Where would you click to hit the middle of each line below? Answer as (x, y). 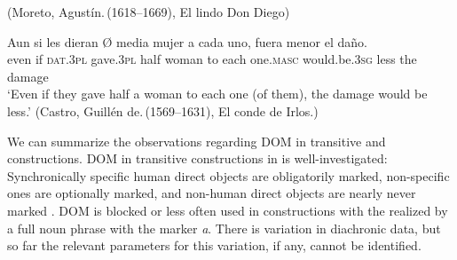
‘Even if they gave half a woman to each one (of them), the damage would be (217, 94)
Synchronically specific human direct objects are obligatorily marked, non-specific (228, 175)
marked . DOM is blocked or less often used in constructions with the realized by (228, 210)
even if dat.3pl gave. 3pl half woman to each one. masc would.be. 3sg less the (212, 59)
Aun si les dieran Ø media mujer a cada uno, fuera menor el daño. (187, 41)
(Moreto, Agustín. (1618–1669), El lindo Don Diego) (149, 12)
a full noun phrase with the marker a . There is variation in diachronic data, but (224, 228)
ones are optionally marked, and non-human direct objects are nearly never (212, 193)
